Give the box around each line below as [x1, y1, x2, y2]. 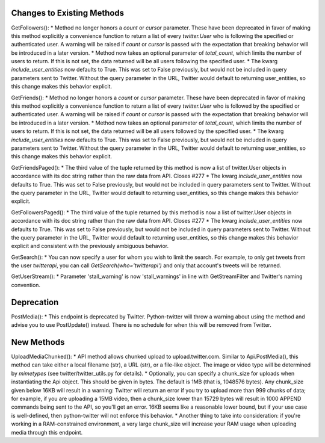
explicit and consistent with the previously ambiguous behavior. [11, 243, 169, 250]
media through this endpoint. [11, 429, 83, 436]
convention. [11, 281, 41, 288]
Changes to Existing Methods [11, 8, 125, 18]
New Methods [11, 337, 65, 347]
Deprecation [11, 297, 59, 307]
